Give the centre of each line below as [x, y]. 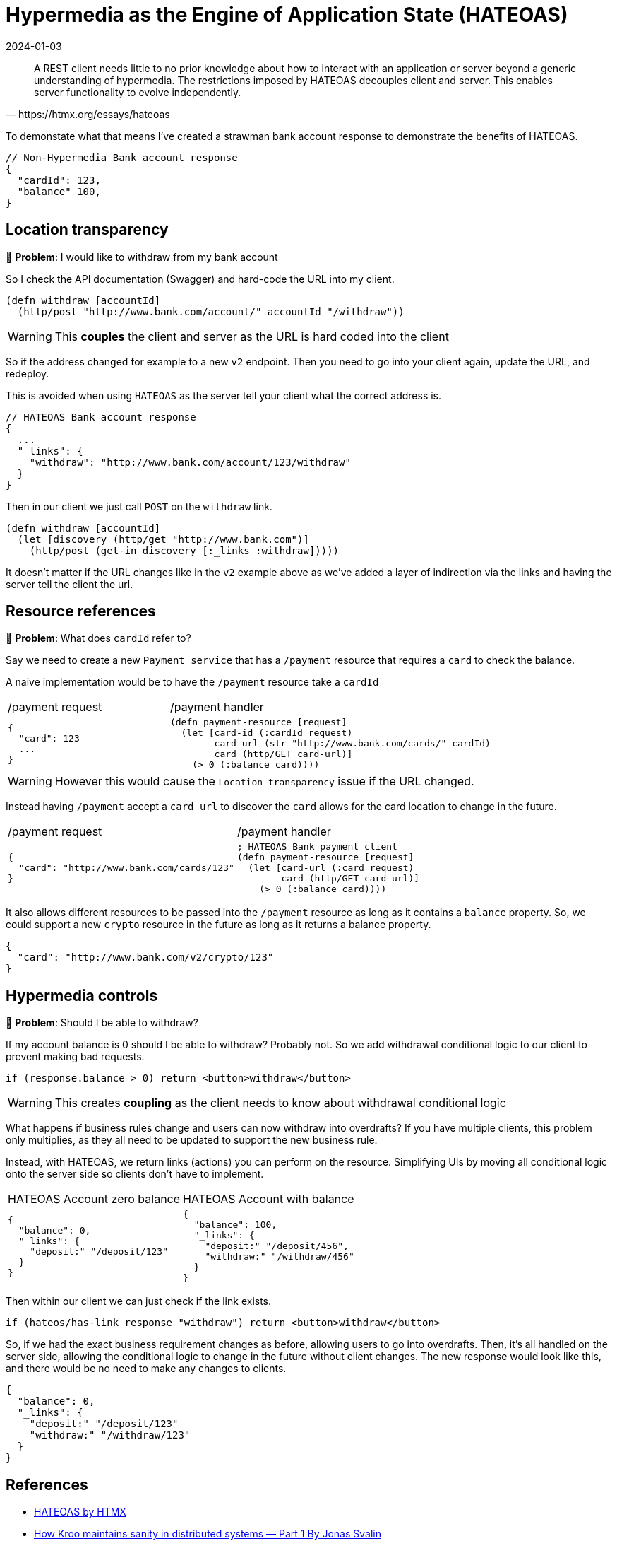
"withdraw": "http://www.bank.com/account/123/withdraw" [190, 462]
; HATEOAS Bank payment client [317, 847]
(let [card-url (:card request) [331, 868]
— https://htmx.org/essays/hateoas [88, 114]
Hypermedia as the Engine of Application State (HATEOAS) [287, 15]
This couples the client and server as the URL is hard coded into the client [252, 336]
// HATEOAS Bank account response [101, 417]
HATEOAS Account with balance [269, 1199]
